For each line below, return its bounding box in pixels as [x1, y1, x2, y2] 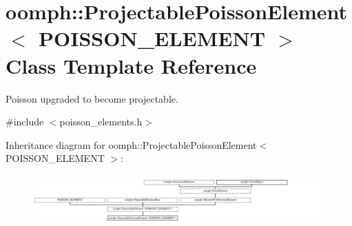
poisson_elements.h [59, 114, 143, 129]
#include [6, 114, 44, 129]
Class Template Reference [6, 51, 257, 79]
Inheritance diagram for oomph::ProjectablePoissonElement [6, 137, 257, 152]
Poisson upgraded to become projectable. [6, 91, 178, 105]
